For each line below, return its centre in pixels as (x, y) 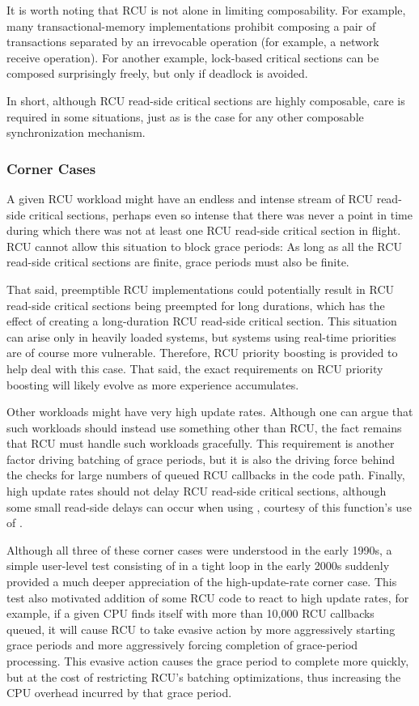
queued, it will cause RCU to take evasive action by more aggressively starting (201, 629)
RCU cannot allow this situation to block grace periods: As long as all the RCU (204, 246)
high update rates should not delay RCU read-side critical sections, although (197, 491)
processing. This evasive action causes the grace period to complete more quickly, (208, 661)
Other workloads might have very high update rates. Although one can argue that (210, 412)
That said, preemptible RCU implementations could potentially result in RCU (201, 289)
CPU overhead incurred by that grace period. (119, 693)
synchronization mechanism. (76, 132)
